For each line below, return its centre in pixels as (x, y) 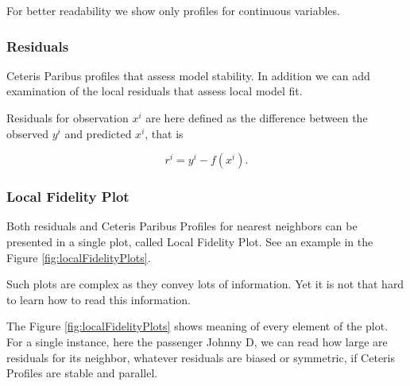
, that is (164, 133)
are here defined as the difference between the (257, 118)
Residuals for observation (68, 118)
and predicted (98, 133)
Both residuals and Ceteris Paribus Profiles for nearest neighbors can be (182, 226)
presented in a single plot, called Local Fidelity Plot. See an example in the (190, 241)
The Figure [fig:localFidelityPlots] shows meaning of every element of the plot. (197, 326)
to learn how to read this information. (99, 299)
